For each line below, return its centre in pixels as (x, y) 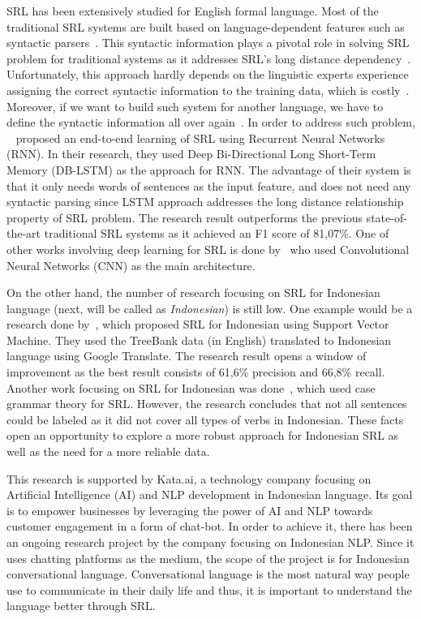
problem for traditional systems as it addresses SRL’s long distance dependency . (209, 58)
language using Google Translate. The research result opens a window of (187, 356)
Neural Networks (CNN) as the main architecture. (131, 265)
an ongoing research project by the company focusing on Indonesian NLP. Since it (210, 542)
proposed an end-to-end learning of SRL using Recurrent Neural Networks (200, 138)
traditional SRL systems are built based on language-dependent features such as (206, 26)
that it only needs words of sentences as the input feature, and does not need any (209, 185)
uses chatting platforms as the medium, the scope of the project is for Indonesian (208, 558)
